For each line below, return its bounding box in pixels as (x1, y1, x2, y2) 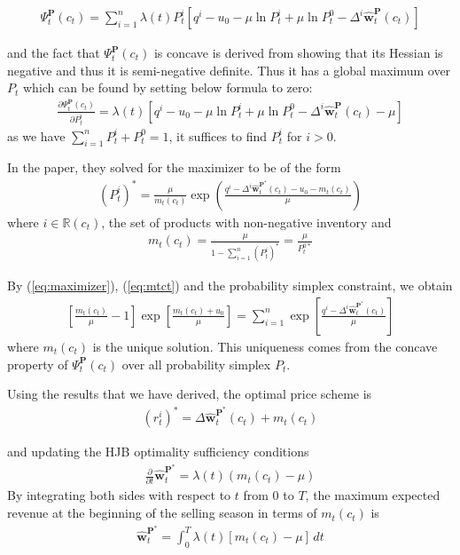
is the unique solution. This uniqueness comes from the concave (92, 337, 438, 355)
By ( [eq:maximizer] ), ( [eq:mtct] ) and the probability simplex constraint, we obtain (7, 276, 453, 295)
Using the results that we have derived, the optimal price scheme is (7, 385, 372, 403)
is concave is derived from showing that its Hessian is (153, 44, 443, 62)
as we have (7, 126, 66, 145)
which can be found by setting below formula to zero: (22, 78, 313, 97)
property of (7, 354, 68, 373)
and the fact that (7, 44, 100, 62)
